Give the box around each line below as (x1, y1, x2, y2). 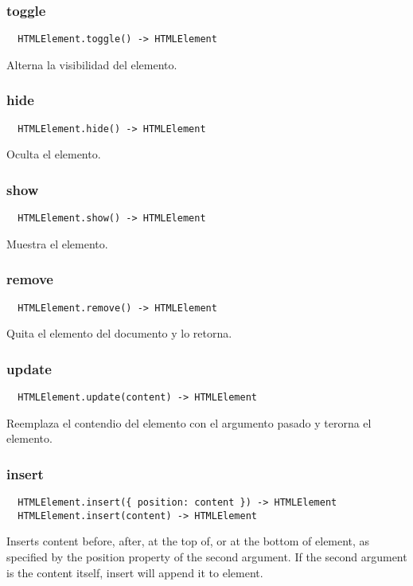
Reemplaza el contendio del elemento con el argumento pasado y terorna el (6, 414, 372, 431)
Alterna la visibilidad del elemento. (6, 56, 177, 72)
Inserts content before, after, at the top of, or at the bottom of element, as (6, 533, 370, 549)
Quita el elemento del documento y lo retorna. (6, 325, 232, 342)
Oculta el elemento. (6, 146, 101, 162)
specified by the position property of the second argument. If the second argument (6, 549, 407, 565)
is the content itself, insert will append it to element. (6, 564, 263, 580)
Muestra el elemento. (6, 235, 108, 252)
